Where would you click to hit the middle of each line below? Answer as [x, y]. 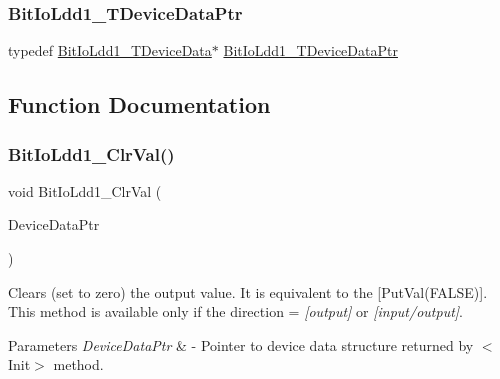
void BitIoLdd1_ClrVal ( [85, 190]
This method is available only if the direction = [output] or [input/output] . [236, 311]
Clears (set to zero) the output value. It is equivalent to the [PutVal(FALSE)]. [248, 291]
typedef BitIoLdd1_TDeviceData [110, 50]
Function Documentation [139, 104]
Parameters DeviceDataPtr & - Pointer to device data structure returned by [241, 344]
